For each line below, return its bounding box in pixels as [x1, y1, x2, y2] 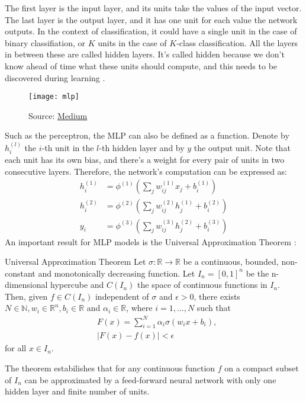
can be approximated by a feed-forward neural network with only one [24, 373, 276, 386]
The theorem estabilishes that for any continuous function [5, 362, 215, 374]
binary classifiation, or [5, 36, 85, 49]
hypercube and [50, 278, 104, 291]
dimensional [5, 278, 48, 291]
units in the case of [98, 36, 167, 49]
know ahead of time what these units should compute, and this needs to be [5, 59, 278, 72]
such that [197, 301, 231, 314]
